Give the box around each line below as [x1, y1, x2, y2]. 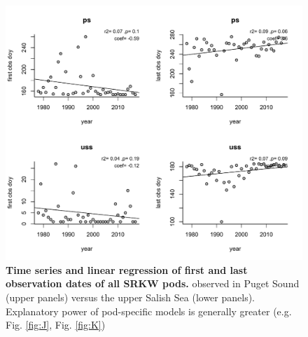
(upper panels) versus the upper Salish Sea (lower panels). [6, 289, 255, 304]
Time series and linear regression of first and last [6, 262, 248, 277]
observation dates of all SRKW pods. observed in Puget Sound [6, 276, 300, 291]
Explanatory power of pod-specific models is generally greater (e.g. [6, 303, 292, 318]
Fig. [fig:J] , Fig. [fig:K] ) [6, 317, 106, 332]
